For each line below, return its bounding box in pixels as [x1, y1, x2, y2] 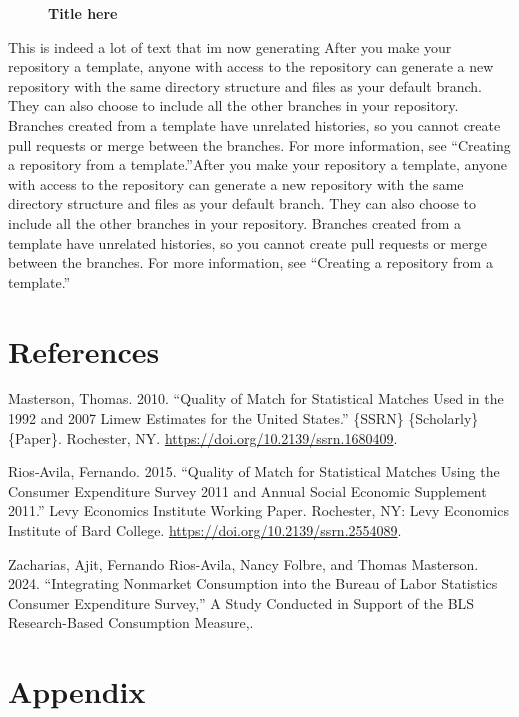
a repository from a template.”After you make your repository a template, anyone [8, 154, 507, 175]
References [8, 330, 160, 371]
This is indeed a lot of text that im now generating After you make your [8, 36, 452, 57]
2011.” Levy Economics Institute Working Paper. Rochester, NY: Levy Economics [8, 500, 509, 521]
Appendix [8, 671, 146, 712]
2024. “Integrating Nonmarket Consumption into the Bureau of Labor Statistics [8, 573, 498, 594]
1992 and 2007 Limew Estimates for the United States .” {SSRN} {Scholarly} [8, 408, 479, 429]
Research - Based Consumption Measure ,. [8, 612, 254, 633]
